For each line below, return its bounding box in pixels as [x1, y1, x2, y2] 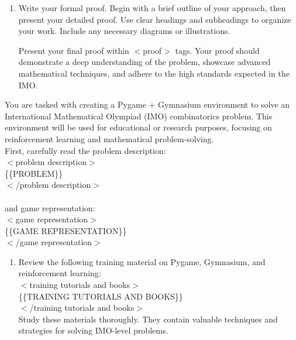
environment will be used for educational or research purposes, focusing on [5, 121, 272, 133]
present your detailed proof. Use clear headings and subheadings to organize [18, 13, 291, 25]
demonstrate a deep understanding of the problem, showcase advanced [18, 56, 271, 68]
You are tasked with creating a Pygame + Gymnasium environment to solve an [5, 98, 290, 111]
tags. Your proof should [175, 44, 260, 56]
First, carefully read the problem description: [5, 144, 166, 156]
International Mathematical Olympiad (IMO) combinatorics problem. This [5, 109, 273, 122]
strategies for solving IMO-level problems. [18, 324, 168, 336]
